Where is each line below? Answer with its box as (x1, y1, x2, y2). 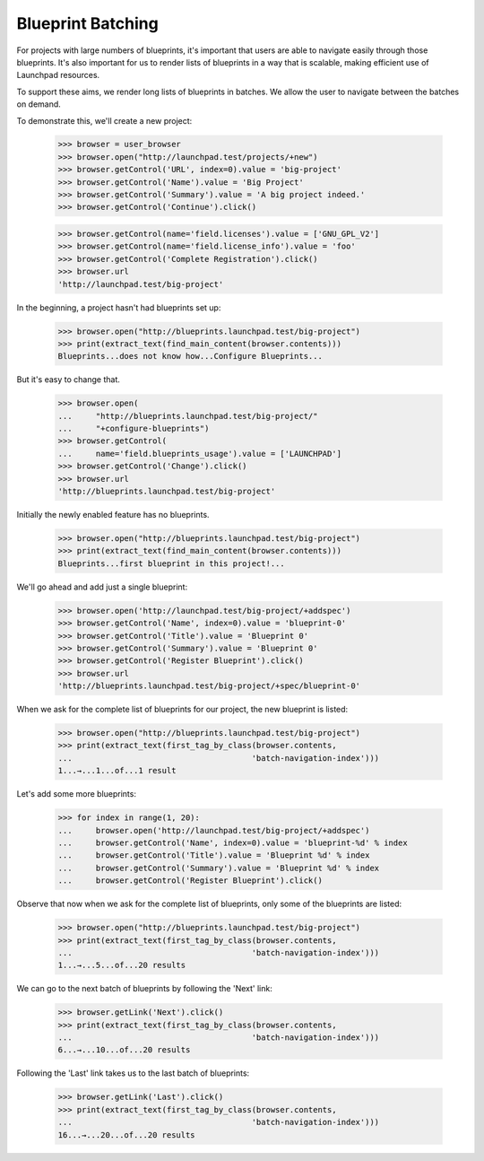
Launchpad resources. (16, 70, 100, 81)
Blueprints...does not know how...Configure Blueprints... (57, 351, 323, 362)
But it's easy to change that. (16, 374, 121, 385)
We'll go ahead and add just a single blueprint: (16, 581, 188, 592)
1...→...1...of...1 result (57, 765, 177, 776)
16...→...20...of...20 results (57, 1130, 196, 1139)
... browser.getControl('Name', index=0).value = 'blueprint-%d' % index (57, 837, 408, 848)
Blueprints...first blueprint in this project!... (57, 558, 286, 569)
